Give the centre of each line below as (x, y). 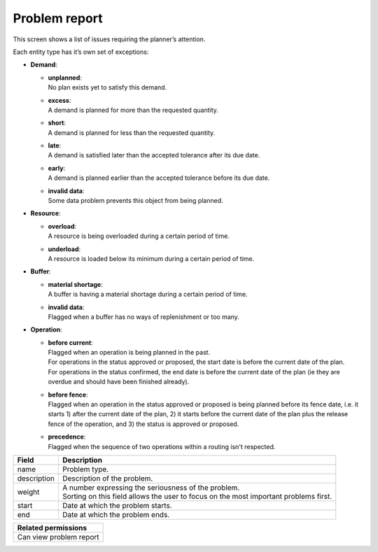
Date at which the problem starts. (117, 505)
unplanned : (65, 78)
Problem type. (85, 469)
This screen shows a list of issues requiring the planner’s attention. (109, 39)
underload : (64, 249)
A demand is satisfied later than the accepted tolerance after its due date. (154, 155)
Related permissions (52, 528)
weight (28, 492)
